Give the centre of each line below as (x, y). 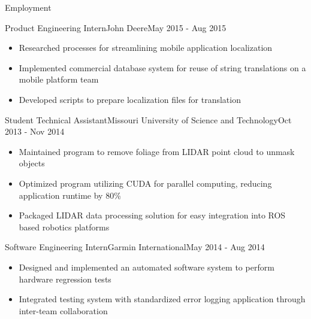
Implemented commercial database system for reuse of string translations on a (162, 67)
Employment (28, 7)
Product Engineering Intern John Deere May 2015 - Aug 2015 (116, 27)
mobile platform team (59, 79)
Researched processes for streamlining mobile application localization (146, 48)
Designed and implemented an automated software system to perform (147, 267)
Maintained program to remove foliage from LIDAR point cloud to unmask (157, 151)
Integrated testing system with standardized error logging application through (162, 299)
